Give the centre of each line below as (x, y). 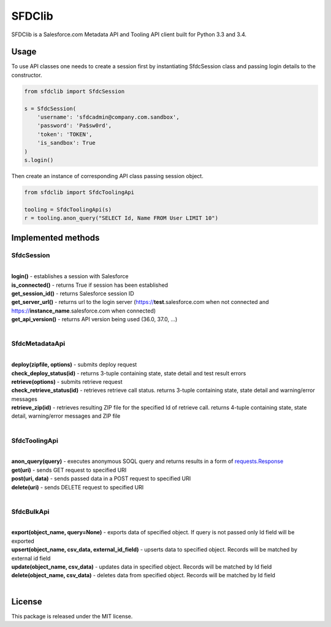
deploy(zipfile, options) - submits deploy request (74, 365)
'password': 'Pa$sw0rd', (74, 126)
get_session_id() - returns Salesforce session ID (73, 294)
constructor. (27, 75)
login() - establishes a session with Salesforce (70, 276)
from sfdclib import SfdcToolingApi (79, 192)
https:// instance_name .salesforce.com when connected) (84, 311)
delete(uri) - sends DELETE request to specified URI (78, 487)
